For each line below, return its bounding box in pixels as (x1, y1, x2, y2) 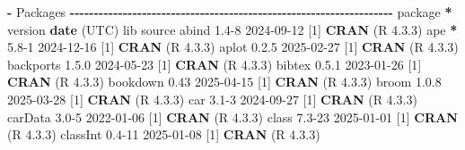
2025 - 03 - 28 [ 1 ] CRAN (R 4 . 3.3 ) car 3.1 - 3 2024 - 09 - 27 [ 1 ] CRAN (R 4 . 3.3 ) (7, 89, 417, 108)
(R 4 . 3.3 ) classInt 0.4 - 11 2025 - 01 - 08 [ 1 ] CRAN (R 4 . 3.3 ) (7, 125, 320, 144)
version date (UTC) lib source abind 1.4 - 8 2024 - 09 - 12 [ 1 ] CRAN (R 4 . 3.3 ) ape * (7, 20, 458, 38)
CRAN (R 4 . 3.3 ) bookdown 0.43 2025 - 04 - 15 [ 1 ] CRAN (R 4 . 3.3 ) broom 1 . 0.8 (7, 72, 442, 91)
